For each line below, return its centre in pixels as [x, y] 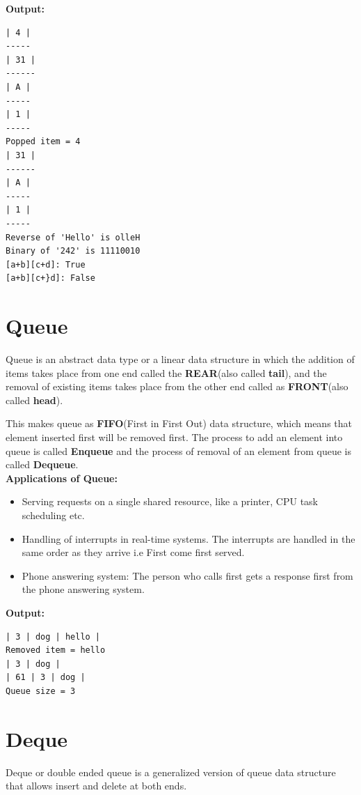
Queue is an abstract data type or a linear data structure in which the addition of [180, 359]
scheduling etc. [53, 515]
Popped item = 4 [43, 142]
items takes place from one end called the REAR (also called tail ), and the [166, 372]
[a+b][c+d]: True [46, 264]
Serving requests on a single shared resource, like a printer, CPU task [170, 501]
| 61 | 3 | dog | [46, 678]
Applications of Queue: [62, 478]
